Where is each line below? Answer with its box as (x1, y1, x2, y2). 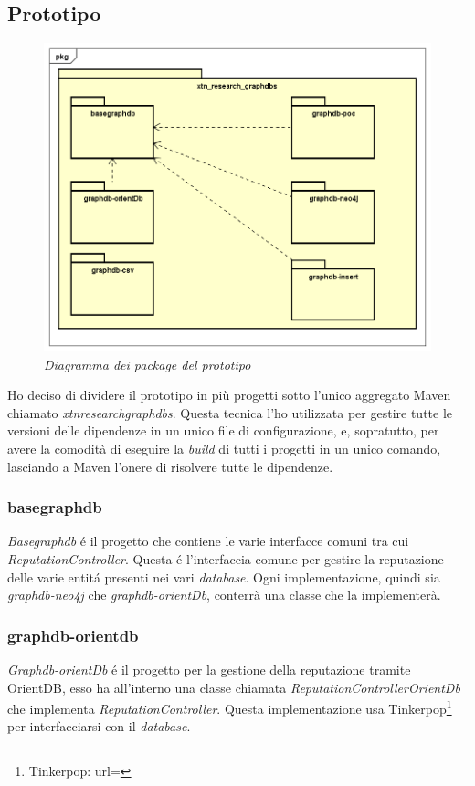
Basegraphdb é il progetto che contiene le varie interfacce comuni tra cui (7, 531, 409, 550)
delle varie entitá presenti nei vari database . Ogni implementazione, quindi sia (7, 567, 440, 586)
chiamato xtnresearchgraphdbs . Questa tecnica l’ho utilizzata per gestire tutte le (7, 403, 453, 422)
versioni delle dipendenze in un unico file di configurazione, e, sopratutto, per (7, 421, 439, 440)
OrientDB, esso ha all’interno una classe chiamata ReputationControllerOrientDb (7, 677, 460, 697)
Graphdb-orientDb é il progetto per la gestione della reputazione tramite (7, 659, 411, 678)
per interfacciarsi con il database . (7, 717, 191, 736)
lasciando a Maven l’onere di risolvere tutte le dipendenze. (7, 456, 333, 476)
